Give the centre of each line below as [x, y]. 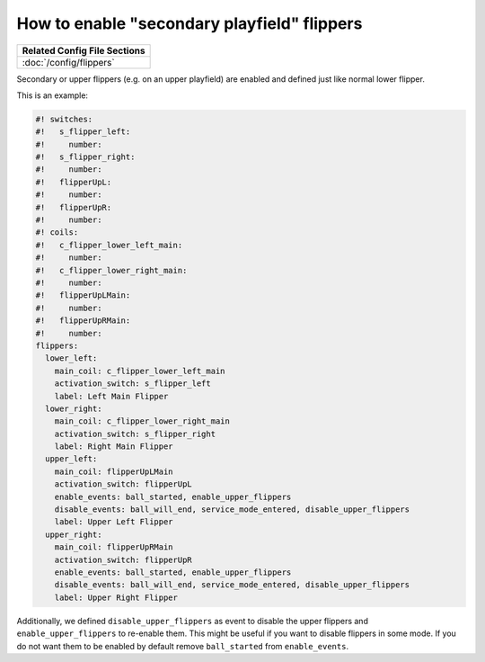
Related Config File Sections [84, 50]
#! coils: [57, 233]
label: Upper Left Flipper [114, 522]
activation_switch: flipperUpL [123, 484]
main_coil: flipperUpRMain [114, 547]
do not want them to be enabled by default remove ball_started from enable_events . [183, 646]
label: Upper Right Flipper [116, 597]
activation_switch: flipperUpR [123, 559]
